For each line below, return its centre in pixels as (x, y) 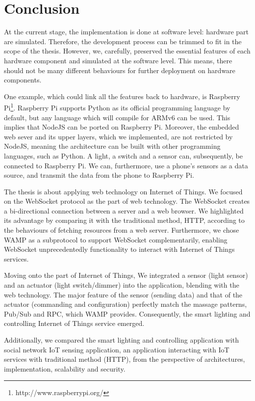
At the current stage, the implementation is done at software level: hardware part (126, 32)
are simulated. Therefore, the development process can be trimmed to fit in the (123, 41)
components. (23, 80)
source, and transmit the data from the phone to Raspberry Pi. (99, 175)
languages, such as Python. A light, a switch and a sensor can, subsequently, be (123, 155)
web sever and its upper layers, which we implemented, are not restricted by (118, 136)
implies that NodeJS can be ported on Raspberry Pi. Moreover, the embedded (122, 127)
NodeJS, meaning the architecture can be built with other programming (112, 146)
